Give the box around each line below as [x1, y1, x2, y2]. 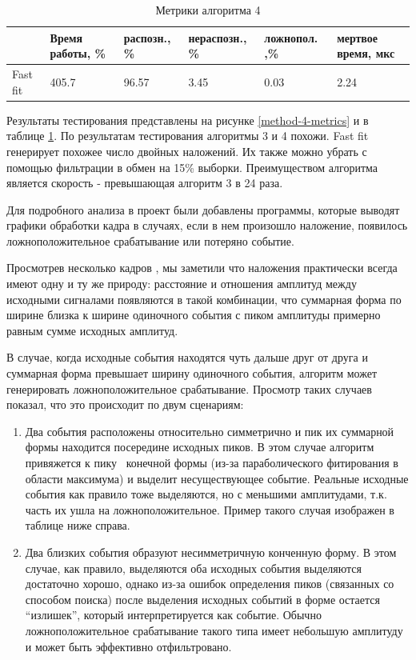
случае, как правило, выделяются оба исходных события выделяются [25, 559, 362, 576]
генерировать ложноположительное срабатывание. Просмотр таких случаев [6, 380, 372, 397]
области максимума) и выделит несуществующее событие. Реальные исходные [25, 470, 409, 486]
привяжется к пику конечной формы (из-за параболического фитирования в [25, 454, 398, 470]
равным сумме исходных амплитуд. [6, 322, 178, 338]
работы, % [50, 45, 106, 62]
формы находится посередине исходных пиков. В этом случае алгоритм [25, 438, 374, 455]
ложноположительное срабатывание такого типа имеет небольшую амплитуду [25, 622, 403, 638]
